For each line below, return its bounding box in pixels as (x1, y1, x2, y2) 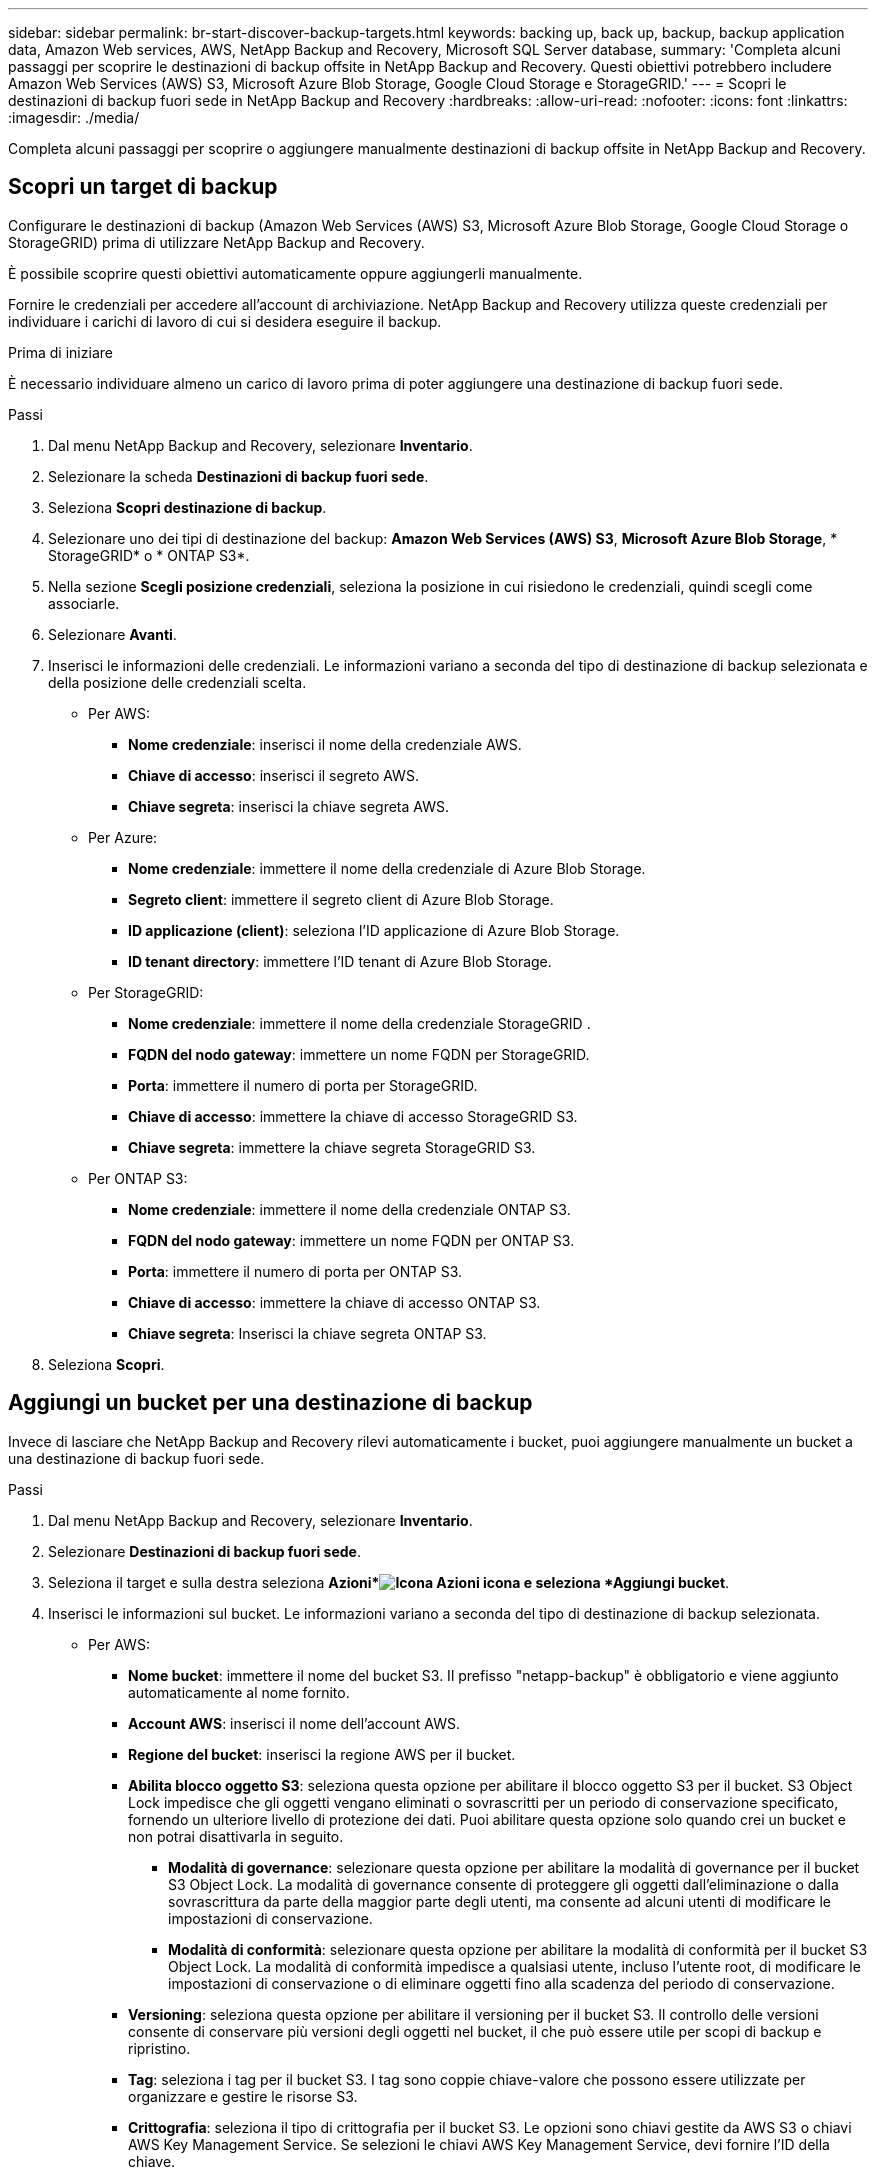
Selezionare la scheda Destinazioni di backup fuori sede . (48, 467, 429, 485)
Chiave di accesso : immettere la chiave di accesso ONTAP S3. (128, 1293, 541, 1311)
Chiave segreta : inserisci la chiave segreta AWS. (128, 797, 449, 815)
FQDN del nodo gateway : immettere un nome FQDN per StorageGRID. (128, 1045, 590, 1063)
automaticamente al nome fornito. (128, 1683, 350, 1701)
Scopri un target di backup (8, 174, 278, 200)
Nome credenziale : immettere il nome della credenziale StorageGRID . (128, 1014, 591, 1032)
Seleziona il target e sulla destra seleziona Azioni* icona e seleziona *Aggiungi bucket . (48, 1573, 730, 1591)
